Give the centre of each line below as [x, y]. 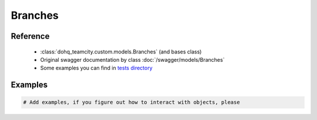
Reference [30, 36]
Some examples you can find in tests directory [96, 68]
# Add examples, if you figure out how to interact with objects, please [131, 102]
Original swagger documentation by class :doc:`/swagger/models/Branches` [132, 59]
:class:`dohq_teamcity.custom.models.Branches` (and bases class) [121, 51]
